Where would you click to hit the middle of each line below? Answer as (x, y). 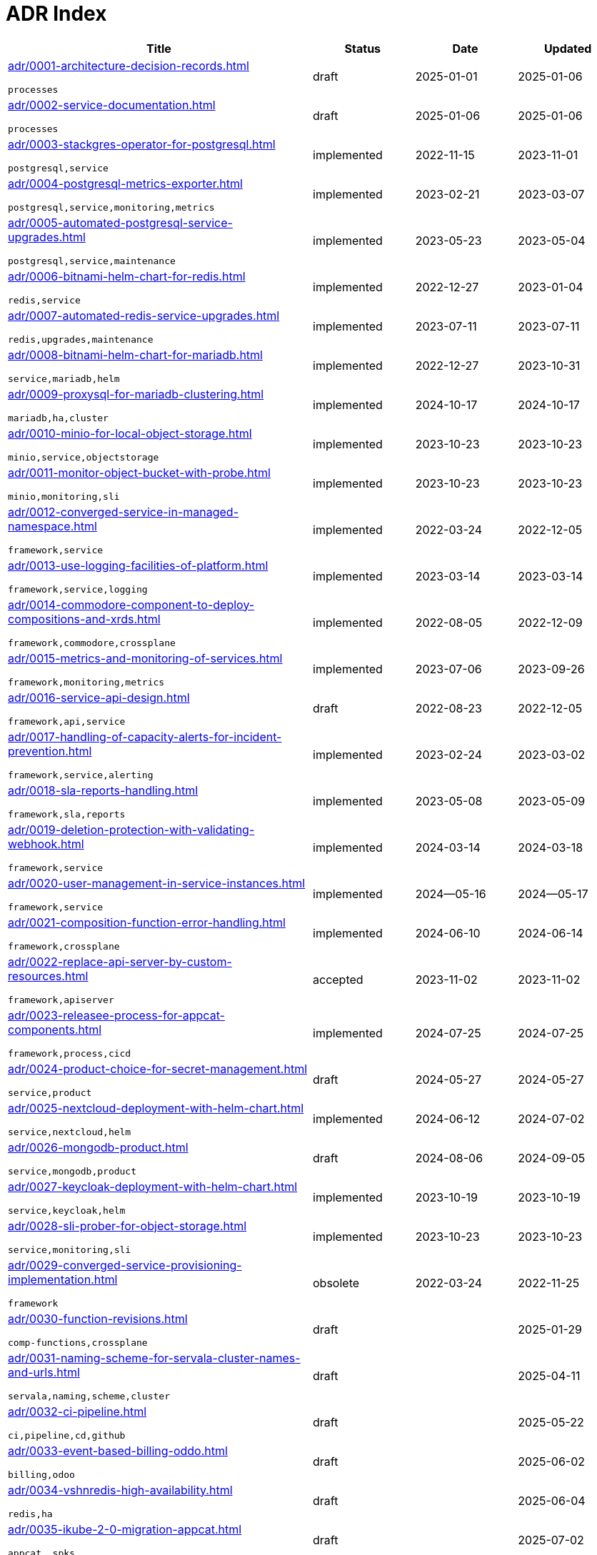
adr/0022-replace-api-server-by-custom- (120, 961)
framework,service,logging (78, 589)
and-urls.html (44, 1372)
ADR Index (56, 14)
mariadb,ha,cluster (58, 418)
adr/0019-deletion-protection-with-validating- (131, 829)
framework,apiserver (61, 1000)
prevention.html (50, 751)
